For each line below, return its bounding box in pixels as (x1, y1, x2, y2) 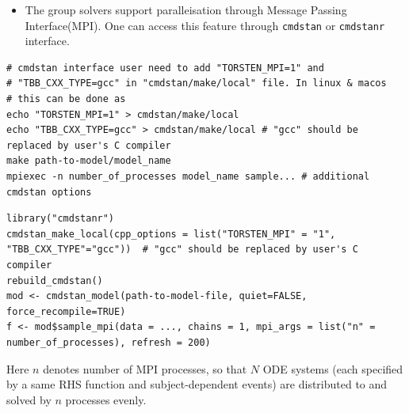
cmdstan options (6, 186, 92, 198)
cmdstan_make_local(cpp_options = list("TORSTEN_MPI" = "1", (6, 228, 336, 240)
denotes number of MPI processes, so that (43, 360, 247, 377)
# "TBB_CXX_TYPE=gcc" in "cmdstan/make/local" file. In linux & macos (6, 78, 387, 89)
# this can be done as (6, 93, 126, 105)
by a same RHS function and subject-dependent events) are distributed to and (6, 376, 388, 392)
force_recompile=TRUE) (6, 305, 126, 317)
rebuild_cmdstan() (6, 275, 103, 286)
